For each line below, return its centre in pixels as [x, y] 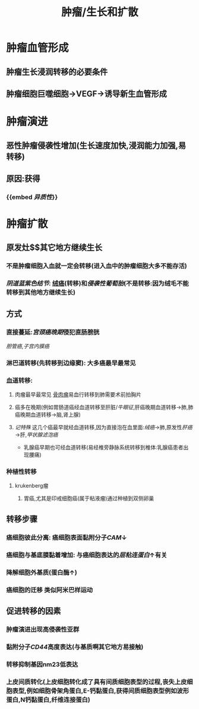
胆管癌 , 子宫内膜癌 [28, 346]
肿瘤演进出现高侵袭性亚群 [43, 629]
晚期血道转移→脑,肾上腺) [50, 415]
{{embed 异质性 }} [32, 197]
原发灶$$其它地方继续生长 [54, 248]
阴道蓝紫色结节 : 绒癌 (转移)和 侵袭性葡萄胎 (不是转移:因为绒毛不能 [97, 283]
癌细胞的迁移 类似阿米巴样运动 [50, 590]
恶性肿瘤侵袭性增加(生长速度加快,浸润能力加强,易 [96, 146]
